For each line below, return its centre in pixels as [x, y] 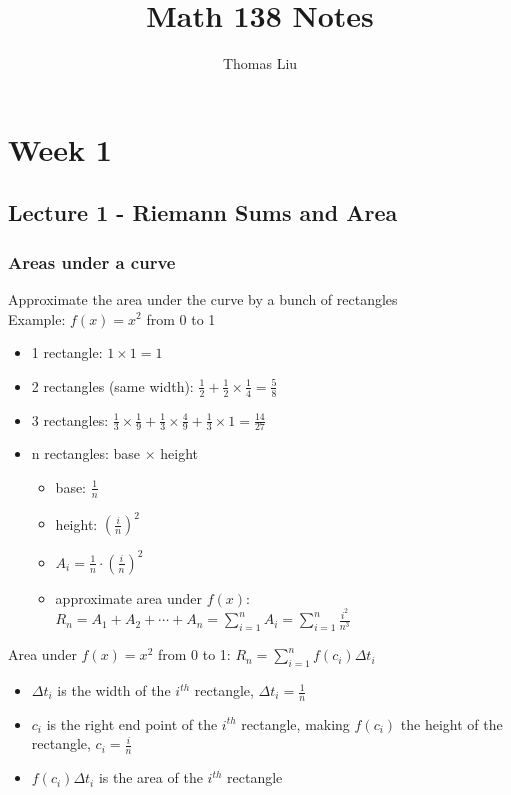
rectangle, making [295, 723]
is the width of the [114, 690]
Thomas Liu [260, 63]
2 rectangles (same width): [112, 385]
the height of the [451, 723]
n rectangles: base [86, 453]
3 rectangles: [70, 419]
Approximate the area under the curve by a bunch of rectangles [203, 298]
